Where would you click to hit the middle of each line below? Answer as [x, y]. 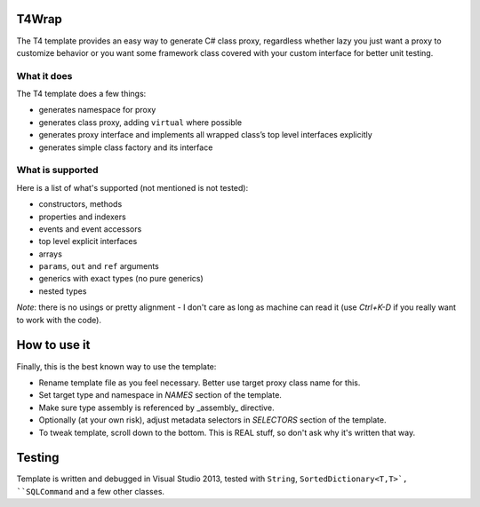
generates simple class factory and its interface [126, 147]
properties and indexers [82, 217]
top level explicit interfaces [88, 242]
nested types [63, 291]
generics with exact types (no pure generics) [121, 279]
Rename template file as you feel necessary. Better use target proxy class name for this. [200, 383]
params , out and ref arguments [99, 266]
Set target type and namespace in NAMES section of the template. [160, 395]
